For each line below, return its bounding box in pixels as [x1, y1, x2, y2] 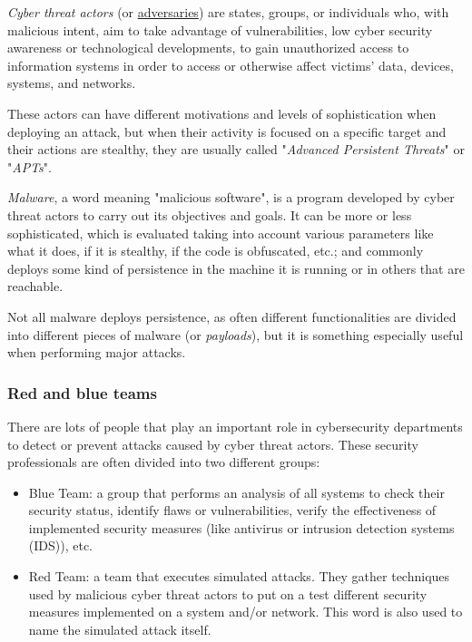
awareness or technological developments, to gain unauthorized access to [7, 38, 409, 57]
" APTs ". [7, 157, 52, 176]
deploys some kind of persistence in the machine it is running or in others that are [7, 258, 465, 277]
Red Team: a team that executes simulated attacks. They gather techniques [28, 567, 450, 586]
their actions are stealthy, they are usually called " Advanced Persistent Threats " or [7, 140, 465, 159]
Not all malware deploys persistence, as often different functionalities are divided [7, 306, 457, 326]
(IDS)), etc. [28, 536, 93, 555]
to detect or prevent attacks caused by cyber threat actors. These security [7, 434, 418, 453]
